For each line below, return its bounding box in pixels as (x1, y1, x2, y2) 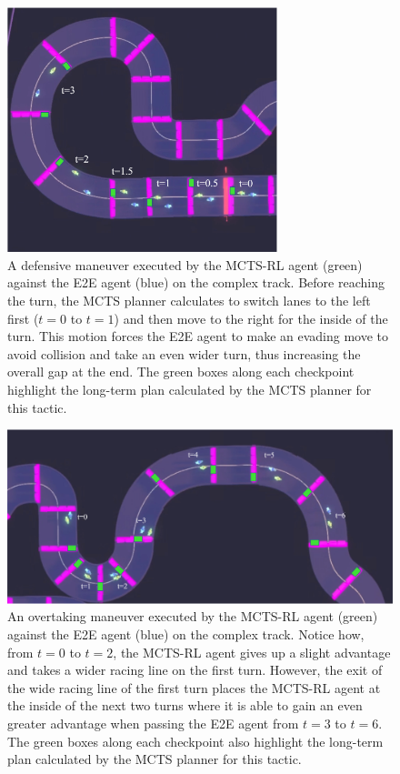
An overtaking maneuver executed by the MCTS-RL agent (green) (7, 607, 378, 626)
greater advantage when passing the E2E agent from (7, 714, 299, 733)
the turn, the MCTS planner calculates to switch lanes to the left (7, 291, 371, 310)
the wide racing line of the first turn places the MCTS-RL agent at (7, 678, 381, 697)
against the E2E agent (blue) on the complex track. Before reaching (7, 273, 385, 292)
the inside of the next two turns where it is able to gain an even (7, 696, 363, 715)
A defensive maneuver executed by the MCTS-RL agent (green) (7, 255, 363, 274)
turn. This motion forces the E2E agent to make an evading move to (7, 327, 389, 346)
